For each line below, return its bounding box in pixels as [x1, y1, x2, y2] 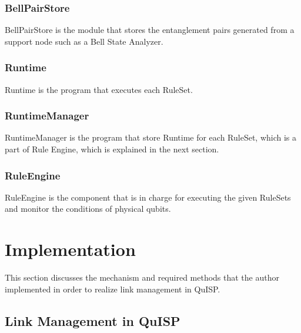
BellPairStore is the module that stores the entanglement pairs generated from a [5, 24, 295, 36]
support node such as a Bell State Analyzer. [5, 35, 163, 47]
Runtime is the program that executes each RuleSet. [5, 83, 193, 95]
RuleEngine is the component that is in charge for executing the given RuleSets [5, 191, 291, 203]
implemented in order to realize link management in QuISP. [5, 282, 220, 295]
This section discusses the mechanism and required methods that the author [5, 271, 279, 284]
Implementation [5, 237, 136, 261]
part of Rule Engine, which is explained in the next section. [5, 143, 219, 155]
